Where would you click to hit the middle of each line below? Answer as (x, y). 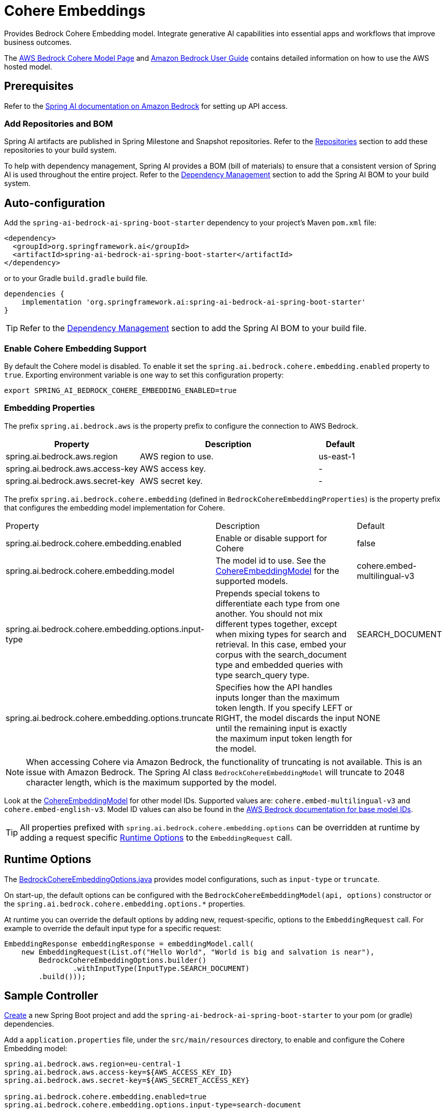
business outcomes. (38, 42)
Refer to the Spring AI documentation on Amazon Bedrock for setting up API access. (146, 106)
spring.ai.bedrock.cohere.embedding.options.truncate (110, 718)
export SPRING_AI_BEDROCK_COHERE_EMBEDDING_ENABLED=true (121, 390)
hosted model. (28, 66)
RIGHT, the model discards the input (285, 718)
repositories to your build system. (61, 150)
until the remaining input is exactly (281, 728)
